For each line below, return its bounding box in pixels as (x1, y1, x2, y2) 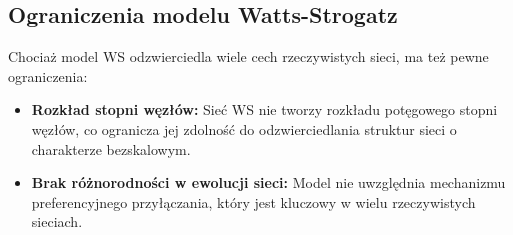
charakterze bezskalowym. (31, 138, 191, 159)
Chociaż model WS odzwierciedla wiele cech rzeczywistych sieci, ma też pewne (8, 46, 489, 67)
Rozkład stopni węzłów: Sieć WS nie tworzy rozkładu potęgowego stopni (31, 99, 498, 120)
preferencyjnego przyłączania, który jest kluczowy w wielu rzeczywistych (31, 191, 476, 212)
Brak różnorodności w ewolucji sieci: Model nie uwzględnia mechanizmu (31, 172, 506, 193)
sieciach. (31, 211, 83, 232)
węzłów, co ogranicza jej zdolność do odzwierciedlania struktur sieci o (31, 118, 457, 139)
